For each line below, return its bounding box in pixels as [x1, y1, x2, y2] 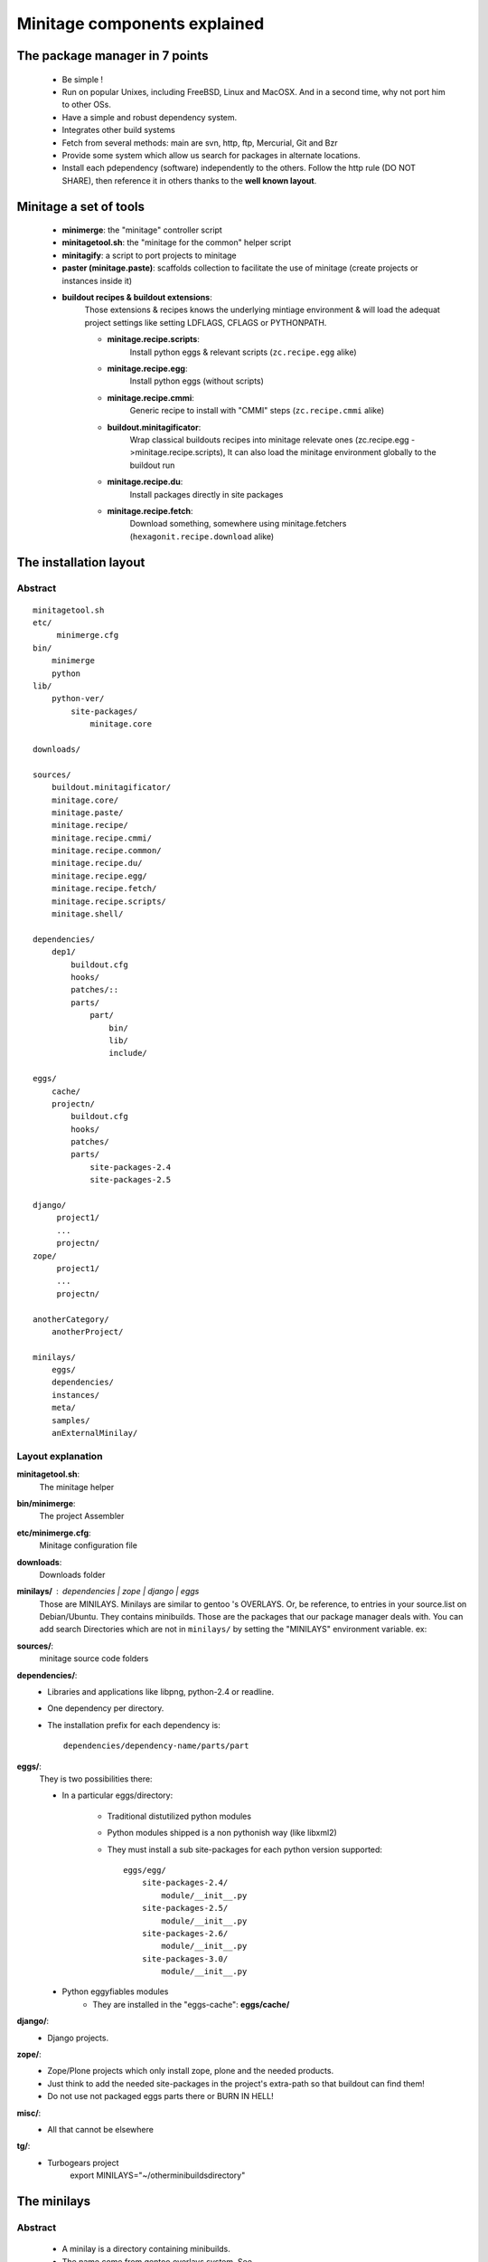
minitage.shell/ [51, 909, 124, 919]
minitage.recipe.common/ [51, 846, 162, 856]
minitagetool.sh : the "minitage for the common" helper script [61, 237, 292, 248]
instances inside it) [61, 275, 133, 286]
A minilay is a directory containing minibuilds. [61, 2244, 230, 2255]
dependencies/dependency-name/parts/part [63, 1741, 249, 1751]
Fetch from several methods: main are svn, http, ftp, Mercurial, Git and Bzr [61, 137, 338, 148]
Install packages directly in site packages [129, 489, 284, 499]
